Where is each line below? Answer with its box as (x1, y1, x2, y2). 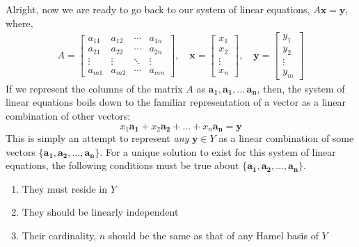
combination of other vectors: (6, 108, 131, 122)
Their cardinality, (22, 228, 97, 242)
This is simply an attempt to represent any (6, 130, 189, 145)
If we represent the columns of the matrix (6, 81, 183, 95)
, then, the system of (257, 81, 345, 95)
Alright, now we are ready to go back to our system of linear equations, (6, 2, 310, 16)
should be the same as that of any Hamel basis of (108, 228, 319, 242)
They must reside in (22, 181, 108, 196)
